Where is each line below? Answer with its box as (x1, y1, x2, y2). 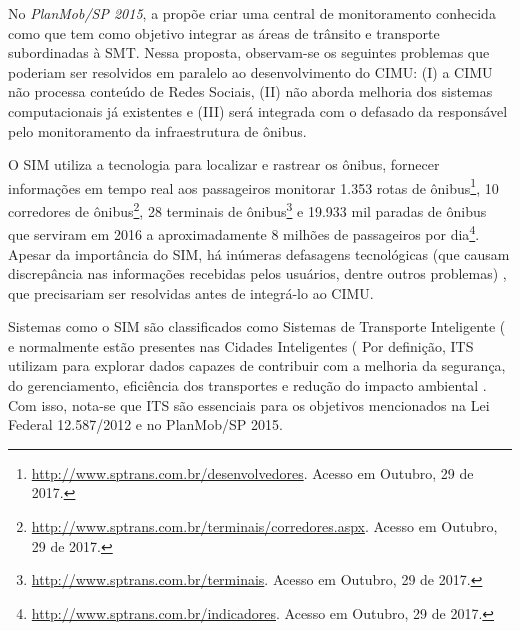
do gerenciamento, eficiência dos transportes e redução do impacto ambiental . (8, 375, 487, 396)
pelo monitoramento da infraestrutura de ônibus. (8, 120, 307, 141)
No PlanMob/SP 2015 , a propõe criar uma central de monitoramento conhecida (8, 3, 496, 23)
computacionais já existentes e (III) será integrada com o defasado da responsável (8, 100, 508, 121)
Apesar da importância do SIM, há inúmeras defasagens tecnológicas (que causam (8, 243, 510, 264)
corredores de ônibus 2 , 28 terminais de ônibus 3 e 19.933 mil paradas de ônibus (8, 198, 487, 221)
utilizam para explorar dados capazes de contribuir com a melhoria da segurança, (8, 355, 506, 376)
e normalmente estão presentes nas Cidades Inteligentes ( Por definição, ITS (8, 335, 474, 356)
